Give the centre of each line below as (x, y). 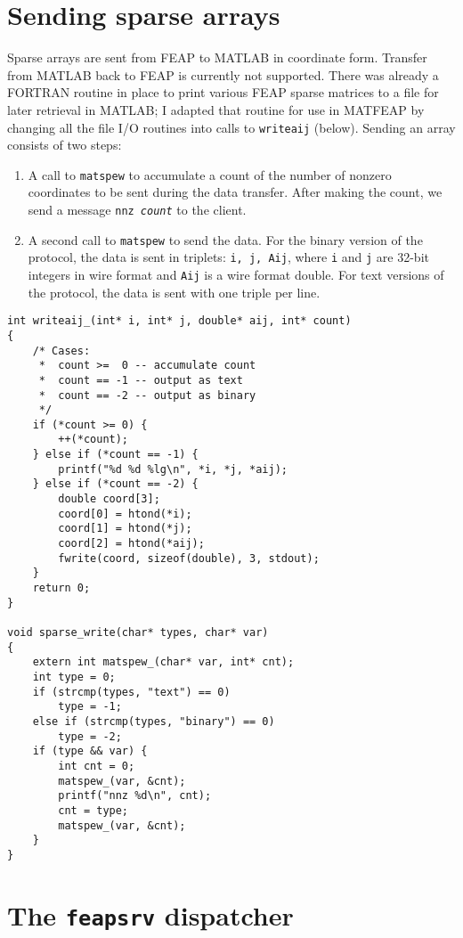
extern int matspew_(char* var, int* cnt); (163, 662)
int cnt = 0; (97, 766)
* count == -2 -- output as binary (147, 395)
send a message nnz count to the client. (137, 209)
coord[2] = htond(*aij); (131, 544)
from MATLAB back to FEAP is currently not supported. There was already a (223, 74)
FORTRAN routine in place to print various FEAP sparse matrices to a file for (223, 92)
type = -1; (90, 707)
